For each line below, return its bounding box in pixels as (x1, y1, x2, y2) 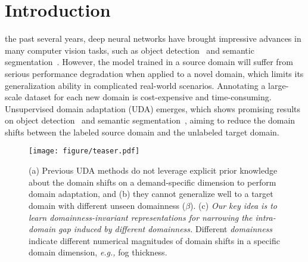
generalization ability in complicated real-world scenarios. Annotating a (5, 79, 266, 91)
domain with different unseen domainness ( (29, 199, 186, 211)
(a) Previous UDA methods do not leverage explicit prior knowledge (29, 164, 278, 177)
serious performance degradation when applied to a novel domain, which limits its (5, 67, 304, 79)
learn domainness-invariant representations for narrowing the (29, 211, 253, 223)
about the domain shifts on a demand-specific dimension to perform (29, 175, 276, 188)
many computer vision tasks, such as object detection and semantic (5, 44, 254, 56)
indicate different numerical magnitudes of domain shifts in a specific (29, 234, 280, 246)
